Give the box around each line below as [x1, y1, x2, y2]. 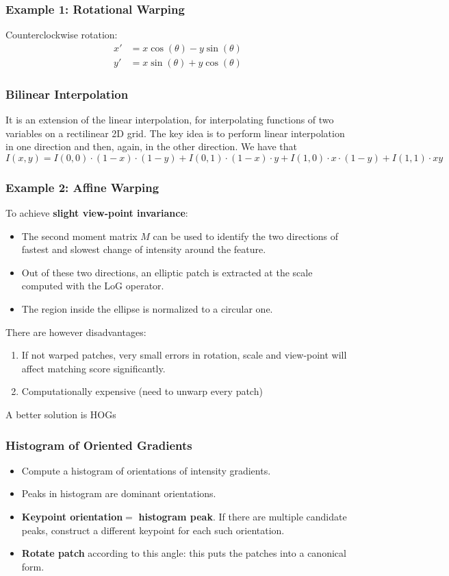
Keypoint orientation [21, 509, 123, 524]
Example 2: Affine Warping [5, 178, 159, 195]
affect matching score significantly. [21, 361, 166, 375]
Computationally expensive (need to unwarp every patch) [21, 384, 263, 398]
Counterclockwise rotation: [5, 27, 118, 42]
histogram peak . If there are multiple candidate [138, 509, 347, 524]
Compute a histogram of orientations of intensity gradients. [21, 463, 271, 477]
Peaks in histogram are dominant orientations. [21, 486, 216, 501]
